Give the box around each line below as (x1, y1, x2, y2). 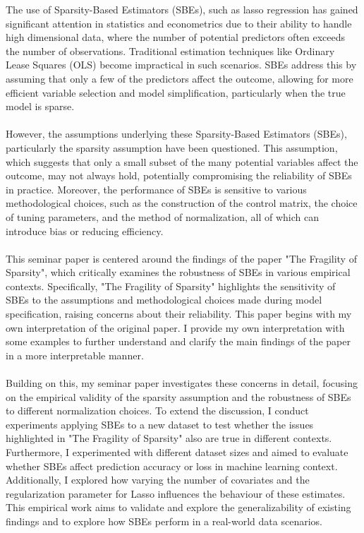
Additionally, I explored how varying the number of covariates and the (6, 472, 310, 487)
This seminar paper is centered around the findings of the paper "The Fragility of (6, 251, 357, 265)
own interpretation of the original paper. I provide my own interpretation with (6, 320, 345, 335)
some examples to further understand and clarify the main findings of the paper (6, 334, 351, 349)
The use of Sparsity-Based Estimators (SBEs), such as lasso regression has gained (6, 2, 358, 16)
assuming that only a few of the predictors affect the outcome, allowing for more (6, 71, 353, 85)
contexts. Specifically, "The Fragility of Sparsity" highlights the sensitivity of (6, 278, 336, 293)
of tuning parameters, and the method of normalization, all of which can (6, 209, 319, 224)
